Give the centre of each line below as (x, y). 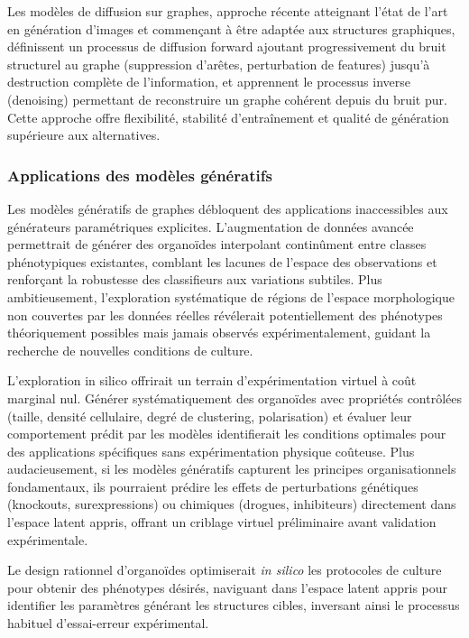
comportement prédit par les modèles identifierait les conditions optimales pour (227, 434)
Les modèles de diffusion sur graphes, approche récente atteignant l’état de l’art (228, 11)
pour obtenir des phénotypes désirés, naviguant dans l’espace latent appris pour (228, 587)
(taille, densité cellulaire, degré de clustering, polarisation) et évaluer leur (210, 416)
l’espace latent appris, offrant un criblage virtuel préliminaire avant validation (222, 522)
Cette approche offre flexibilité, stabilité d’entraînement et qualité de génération (228, 117)
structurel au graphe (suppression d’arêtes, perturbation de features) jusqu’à (219, 64)
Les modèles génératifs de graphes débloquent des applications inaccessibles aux (228, 208)
